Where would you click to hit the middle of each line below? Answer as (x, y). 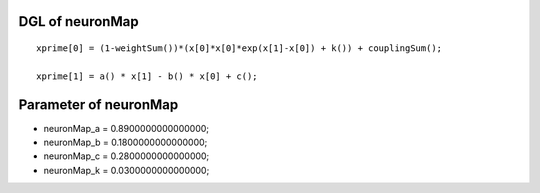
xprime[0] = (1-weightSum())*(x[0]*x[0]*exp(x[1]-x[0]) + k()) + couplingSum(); (239, 48)
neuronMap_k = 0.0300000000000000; (126, 170)
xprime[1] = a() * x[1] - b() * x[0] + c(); (147, 76)
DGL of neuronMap (78, 21)
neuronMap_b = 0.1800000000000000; (125, 142)
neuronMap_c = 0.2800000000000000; (126, 156)
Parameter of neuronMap (98, 104)
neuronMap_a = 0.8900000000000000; (126, 128)
